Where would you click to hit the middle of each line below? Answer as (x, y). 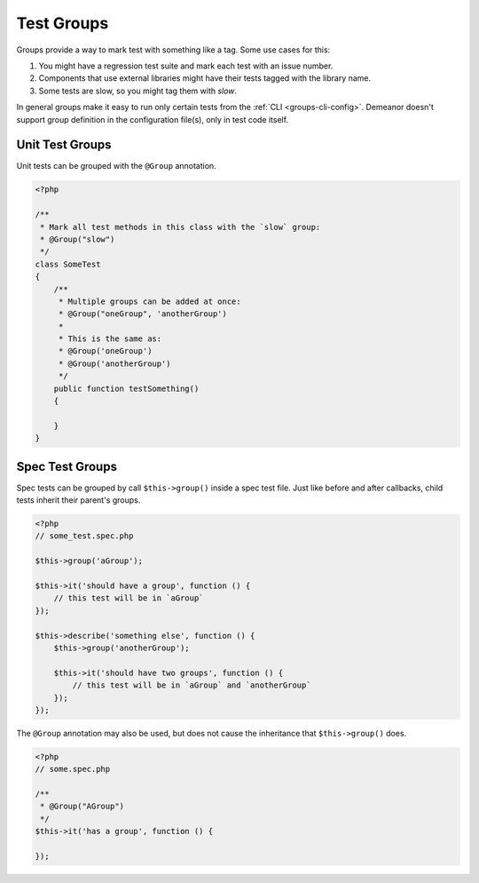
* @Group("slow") (78, 239)
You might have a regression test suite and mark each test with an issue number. (186, 66)
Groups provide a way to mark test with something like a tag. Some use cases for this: (173, 50)
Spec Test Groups (67, 466)
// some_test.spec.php (84, 536)
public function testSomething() (126, 388)
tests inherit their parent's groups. (79, 500)
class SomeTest (68, 264)
